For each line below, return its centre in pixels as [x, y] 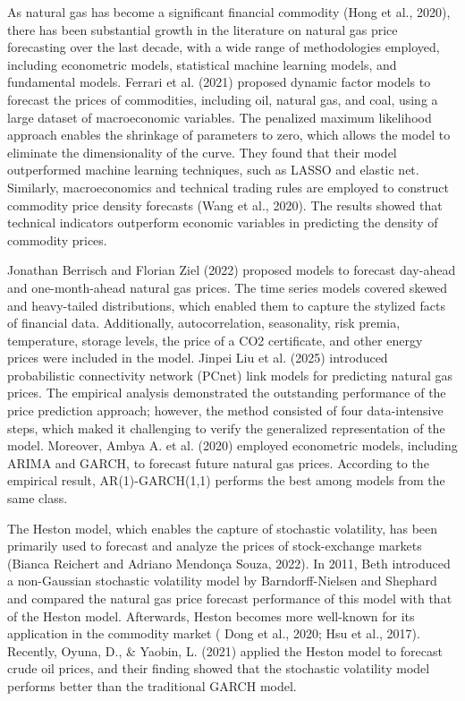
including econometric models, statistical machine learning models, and [202, 64]
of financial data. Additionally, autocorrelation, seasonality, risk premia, [204, 323]
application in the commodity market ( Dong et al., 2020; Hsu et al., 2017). [214, 633]
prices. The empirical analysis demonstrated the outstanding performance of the [227, 393]
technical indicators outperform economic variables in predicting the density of [223, 222]
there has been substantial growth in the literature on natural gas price [203, 29]
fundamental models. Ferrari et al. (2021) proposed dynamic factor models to [219, 82]
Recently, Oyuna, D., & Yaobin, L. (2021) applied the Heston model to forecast [225, 650]
